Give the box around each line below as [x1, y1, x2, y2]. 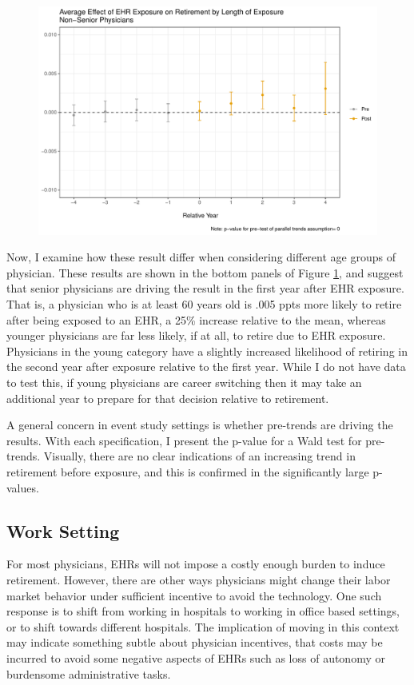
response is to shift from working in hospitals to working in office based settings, [6, 603, 400, 619]
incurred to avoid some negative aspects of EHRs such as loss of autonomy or [6, 649, 385, 666]
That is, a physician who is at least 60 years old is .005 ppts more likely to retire [6, 296, 402, 313]
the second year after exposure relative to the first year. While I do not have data [6, 358, 406, 375]
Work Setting [6, 518, 120, 543]
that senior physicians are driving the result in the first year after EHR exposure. [6, 280, 404, 297]
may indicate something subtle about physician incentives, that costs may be [6, 634, 383, 651]
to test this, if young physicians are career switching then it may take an [6, 374, 362, 391]
